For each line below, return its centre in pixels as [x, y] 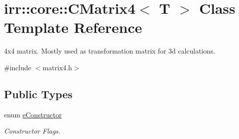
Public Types [38, 94]
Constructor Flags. [32, 131]
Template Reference [73, 27]
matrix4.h [57, 67]
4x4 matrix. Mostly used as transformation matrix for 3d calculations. [110, 51]
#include [18, 67]
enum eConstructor [33, 114]
